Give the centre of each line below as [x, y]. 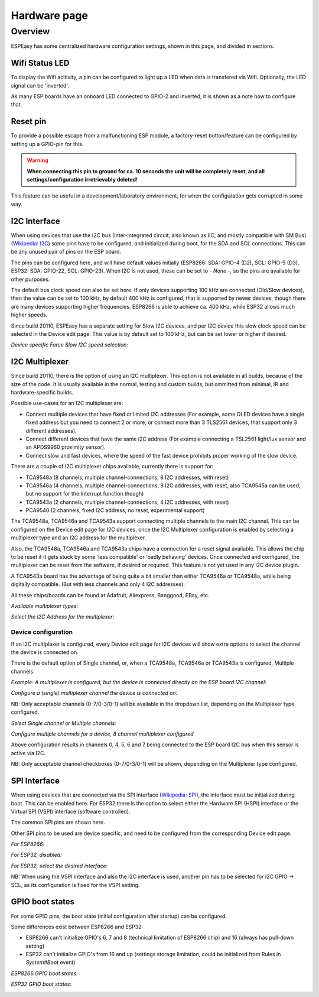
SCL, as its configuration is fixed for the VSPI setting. [75, 885]
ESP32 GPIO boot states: [41, 984]
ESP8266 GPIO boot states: [44, 973]
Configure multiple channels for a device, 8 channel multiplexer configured [102, 734]
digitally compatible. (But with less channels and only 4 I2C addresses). [98, 584]
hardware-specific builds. [42, 392]
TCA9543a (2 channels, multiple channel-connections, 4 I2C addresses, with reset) [127, 502]
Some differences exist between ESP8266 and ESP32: [77, 927]
